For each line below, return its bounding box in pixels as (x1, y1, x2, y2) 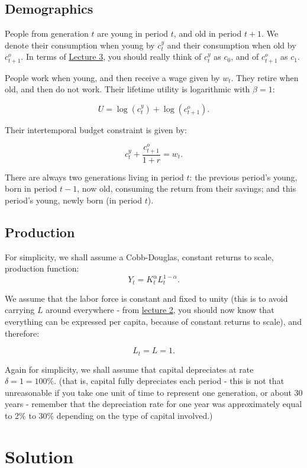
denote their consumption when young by (5, 38, 155, 51)
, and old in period (173, 27, 242, 40)
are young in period (97, 27, 169, 40)
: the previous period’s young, (189, 170, 298, 183)
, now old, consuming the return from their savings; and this (77, 182, 296, 195)
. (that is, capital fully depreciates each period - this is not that (54, 375, 285, 387)
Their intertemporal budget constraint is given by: (5, 123, 187, 135)
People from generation (5, 27, 89, 40)
